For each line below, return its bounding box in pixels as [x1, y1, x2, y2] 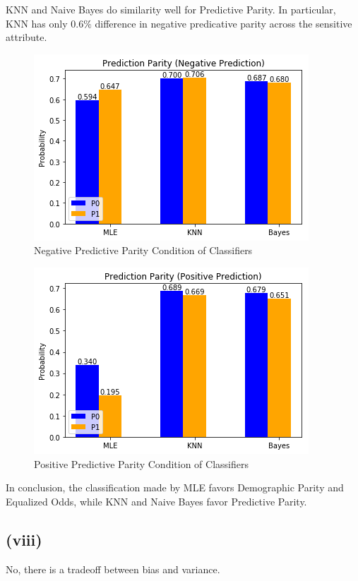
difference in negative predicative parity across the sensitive [95, 16, 352, 30]
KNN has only [6, 16, 68, 30]
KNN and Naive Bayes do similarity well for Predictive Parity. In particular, [6, 2, 336, 16]
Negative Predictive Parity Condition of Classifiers [34, 243, 253, 258]
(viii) [6, 528, 42, 550]
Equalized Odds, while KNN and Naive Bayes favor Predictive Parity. [6, 493, 307, 508]
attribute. [6, 30, 47, 44]
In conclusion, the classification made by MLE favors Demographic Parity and [6, 480, 344, 495]
